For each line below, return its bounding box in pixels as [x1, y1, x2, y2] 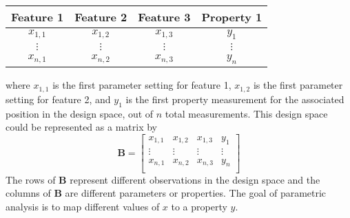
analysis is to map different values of [6, 199, 160, 213]
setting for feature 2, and [6, 91, 111, 106]
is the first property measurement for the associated [125, 91, 344, 106]
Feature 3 [138, 9, 191, 25]
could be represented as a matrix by [6, 120, 157, 134]
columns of [6, 186, 51, 200]
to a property [171, 199, 227, 213]
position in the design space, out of [6, 106, 154, 120]
